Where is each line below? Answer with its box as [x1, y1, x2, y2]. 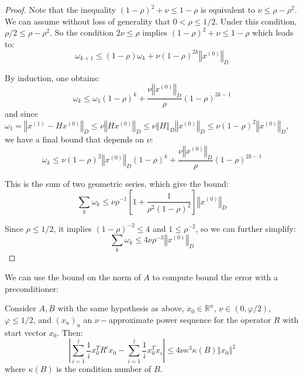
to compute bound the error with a [152, 271, 278, 283]
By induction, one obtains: [5, 71, 100, 84]
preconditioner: [5, 282, 58, 294]
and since [5, 107, 38, 120]
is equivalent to [201, 4, 256, 15]
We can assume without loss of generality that [5, 15, 171, 27]
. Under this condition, [215, 15, 297, 27]
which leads [252, 26, 294, 39]
